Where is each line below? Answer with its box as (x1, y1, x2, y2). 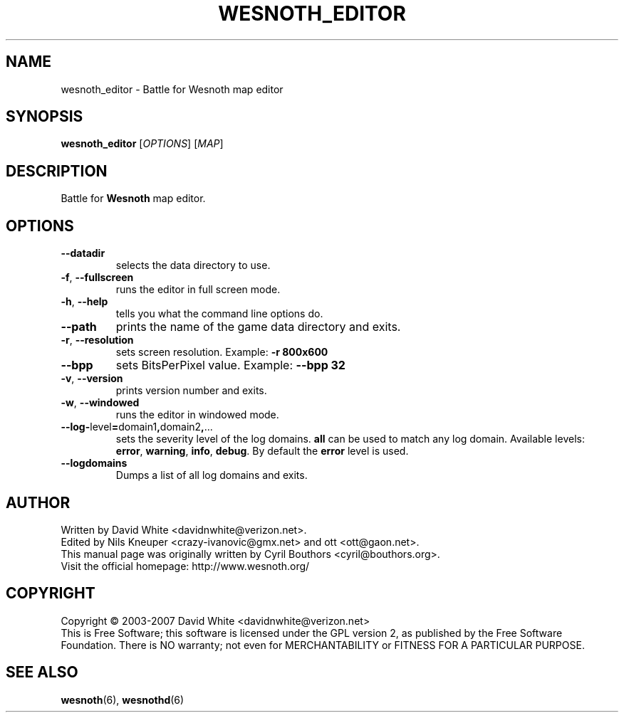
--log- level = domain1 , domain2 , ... (61, 421, 213, 433)
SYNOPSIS (6, 107, 83, 126)
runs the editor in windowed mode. (115, 408, 279, 421)
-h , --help (61, 295, 108, 308)
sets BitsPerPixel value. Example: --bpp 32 (115, 358, 345, 373)
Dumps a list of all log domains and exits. (115, 469, 308, 482)
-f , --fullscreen (61, 271, 134, 284)
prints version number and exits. (115, 384, 267, 397)
